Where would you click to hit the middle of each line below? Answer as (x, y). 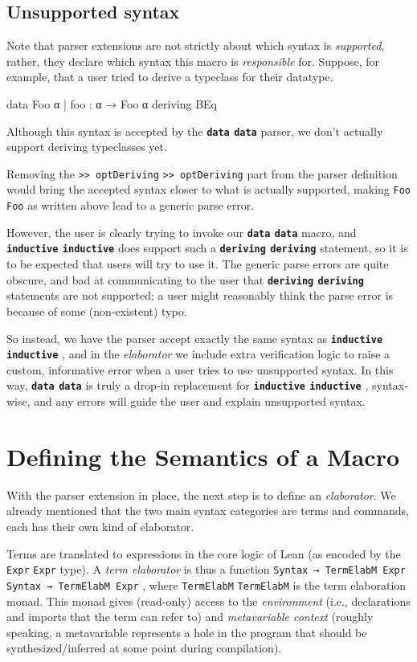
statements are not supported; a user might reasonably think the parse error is (200, 295)
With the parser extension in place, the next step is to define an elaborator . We (201, 494)
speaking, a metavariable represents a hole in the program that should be (187, 632)
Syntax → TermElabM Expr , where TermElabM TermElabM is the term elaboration (206, 584)
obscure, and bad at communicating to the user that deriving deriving (185, 279)
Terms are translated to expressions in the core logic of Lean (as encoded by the (204, 553)
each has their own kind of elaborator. (100, 527)
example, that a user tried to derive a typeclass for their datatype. (170, 77)
